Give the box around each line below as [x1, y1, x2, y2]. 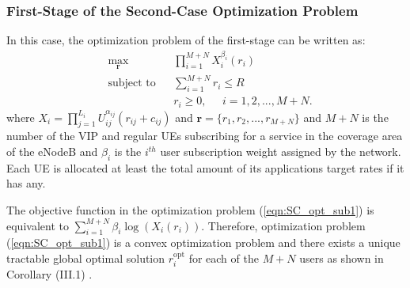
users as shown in [299, 250, 384, 266]
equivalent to [6, 217, 69, 233]
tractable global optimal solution [6, 250, 165, 266]
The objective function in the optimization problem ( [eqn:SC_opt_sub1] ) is [6, 202, 374, 218]
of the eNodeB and [6, 143, 98, 160]
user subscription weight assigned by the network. [160, 143, 401, 160]
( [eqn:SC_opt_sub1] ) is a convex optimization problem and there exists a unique [6, 234, 401, 251]
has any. [6, 175, 46, 191]
